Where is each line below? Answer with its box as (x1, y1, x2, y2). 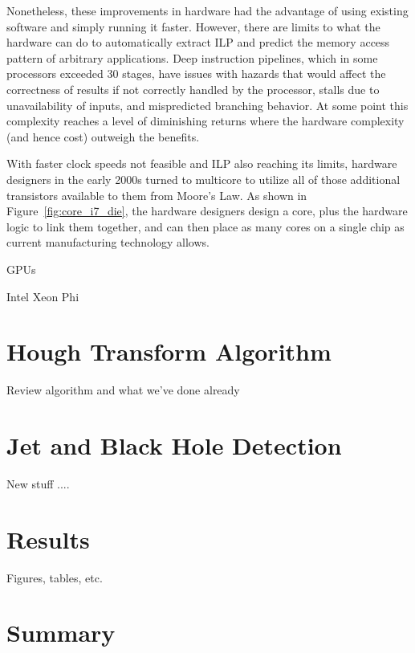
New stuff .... (6, 475, 70, 492)
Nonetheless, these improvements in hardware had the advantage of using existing (6, 2, 409, 18)
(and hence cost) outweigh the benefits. (6, 128, 200, 145)
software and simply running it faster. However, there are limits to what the (6, 18, 380, 35)
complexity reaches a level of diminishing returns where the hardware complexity (6, 112, 405, 129)
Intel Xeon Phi (6, 288, 79, 304)
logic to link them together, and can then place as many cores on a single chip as (6, 218, 405, 235)
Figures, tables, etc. (6, 569, 103, 586)
